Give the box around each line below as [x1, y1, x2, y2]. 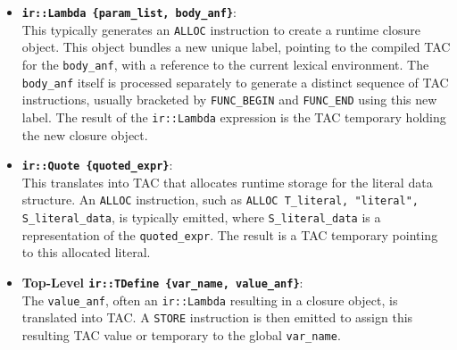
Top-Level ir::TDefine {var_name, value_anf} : [21, 272, 303, 291]
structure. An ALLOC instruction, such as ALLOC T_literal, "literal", [21, 190, 419, 209]
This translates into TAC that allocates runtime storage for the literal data [21, 172, 433, 191]
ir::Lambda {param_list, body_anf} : [21, 3, 237, 21]
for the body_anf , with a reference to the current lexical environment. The [21, 54, 429, 73]
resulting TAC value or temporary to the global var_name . [21, 325, 341, 344]
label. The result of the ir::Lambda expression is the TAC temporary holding [21, 107, 446, 126]
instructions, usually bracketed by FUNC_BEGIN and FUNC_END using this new [21, 90, 437, 109]
